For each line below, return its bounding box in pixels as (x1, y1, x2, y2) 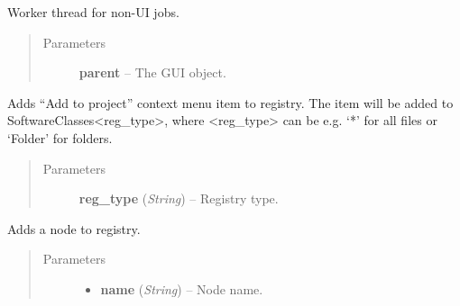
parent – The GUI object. (78, 63, 226, 82)
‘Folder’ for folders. (7, 128, 113, 147)
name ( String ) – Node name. (100, 279, 263, 298)
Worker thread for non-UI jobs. (7, 3, 179, 21)
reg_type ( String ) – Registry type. (78, 189, 279, 208)
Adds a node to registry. (7, 219, 141, 238)
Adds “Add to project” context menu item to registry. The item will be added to (7, 93, 454, 112)
